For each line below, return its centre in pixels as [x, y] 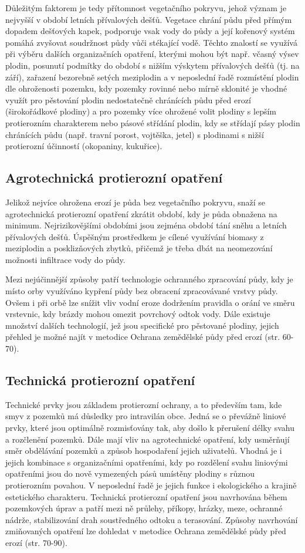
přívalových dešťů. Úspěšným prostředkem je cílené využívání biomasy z [135, 236]
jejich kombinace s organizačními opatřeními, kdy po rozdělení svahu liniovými [147, 462]
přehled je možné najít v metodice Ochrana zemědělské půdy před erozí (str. [143, 337]
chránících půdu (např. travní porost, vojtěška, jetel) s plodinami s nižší [135, 134]
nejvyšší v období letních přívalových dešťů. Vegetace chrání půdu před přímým [149, 19]
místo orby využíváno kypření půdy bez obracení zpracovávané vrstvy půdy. [142, 291]
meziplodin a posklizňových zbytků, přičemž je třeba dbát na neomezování [139, 248]
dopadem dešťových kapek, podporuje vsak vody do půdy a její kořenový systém [150, 31]
